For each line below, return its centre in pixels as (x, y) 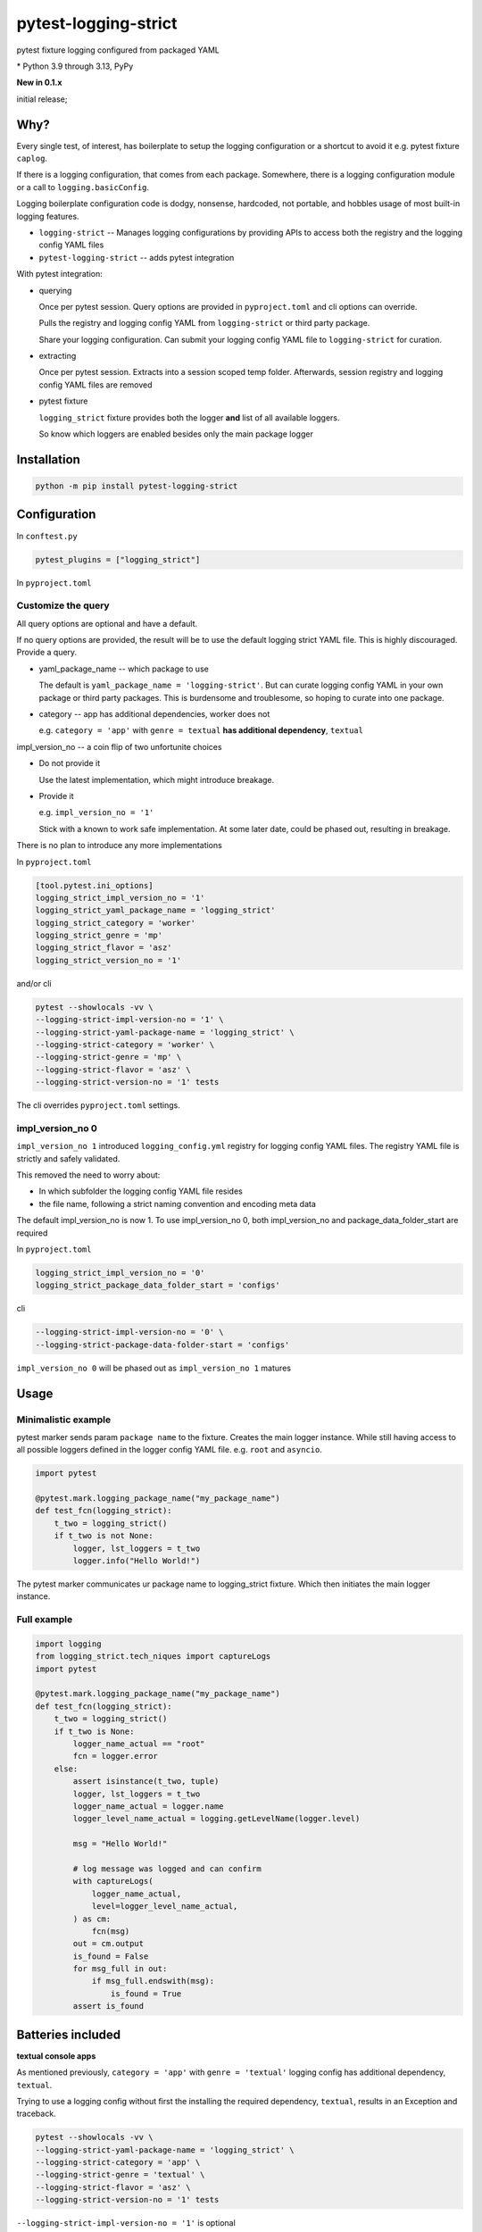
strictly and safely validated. (68, 1158)
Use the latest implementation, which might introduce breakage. (157, 779)
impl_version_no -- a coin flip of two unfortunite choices (119, 746)
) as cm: (92, 1919)
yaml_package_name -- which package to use (124, 669)
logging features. (48, 216)
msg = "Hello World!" (120, 1844)
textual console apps (56, 2056)
